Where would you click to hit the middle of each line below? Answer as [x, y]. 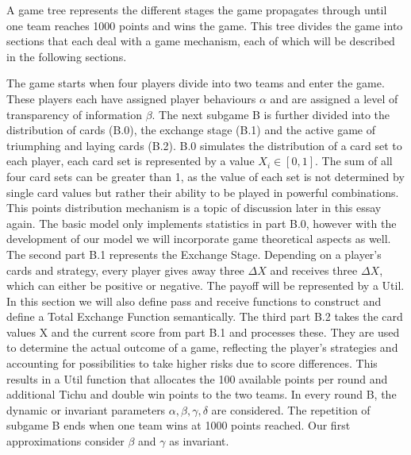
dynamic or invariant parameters [86, 409]
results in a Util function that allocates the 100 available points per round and [197, 378]
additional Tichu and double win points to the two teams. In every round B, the [202, 394]
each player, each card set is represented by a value [131, 161]
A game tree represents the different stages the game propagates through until [197, 10]
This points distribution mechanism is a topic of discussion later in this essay [194, 208]
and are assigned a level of [334, 98]
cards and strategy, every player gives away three [125, 270]
